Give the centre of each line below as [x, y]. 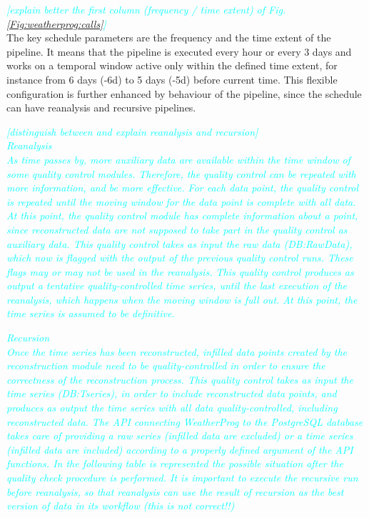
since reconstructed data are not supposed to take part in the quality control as [177, 229]
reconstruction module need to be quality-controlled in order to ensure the [166, 365]
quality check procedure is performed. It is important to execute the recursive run [182, 477]
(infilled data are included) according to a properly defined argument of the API [180, 449]
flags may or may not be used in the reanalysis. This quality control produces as [180, 271]
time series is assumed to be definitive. [91, 313]
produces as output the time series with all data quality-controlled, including [172, 408]
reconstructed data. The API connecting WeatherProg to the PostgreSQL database [185, 421]
